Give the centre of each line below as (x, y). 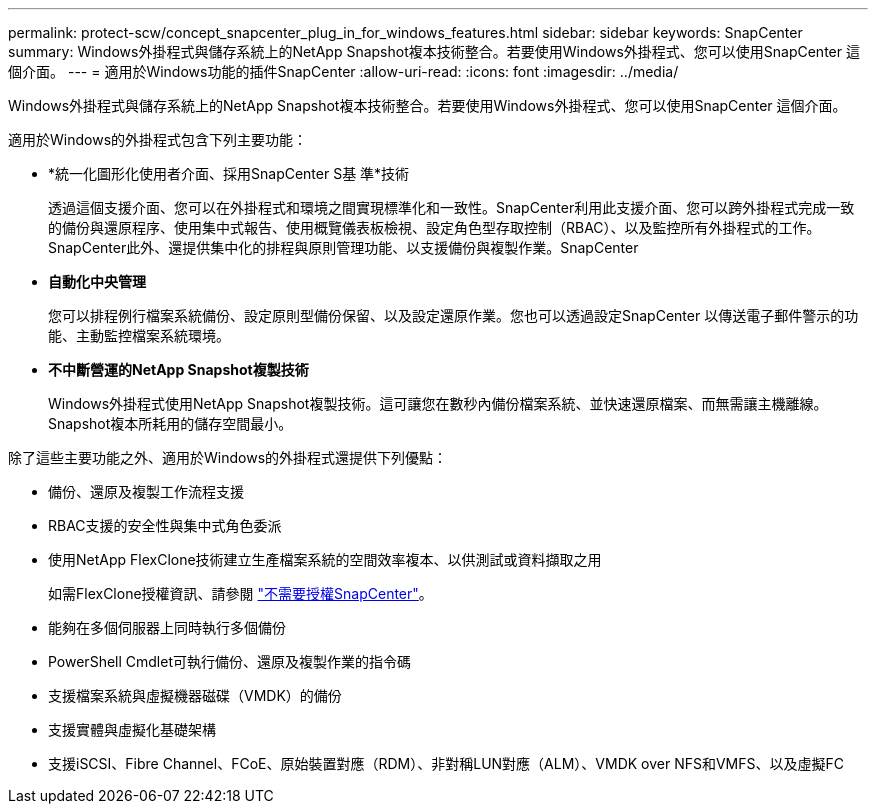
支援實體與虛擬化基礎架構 (132, 729)
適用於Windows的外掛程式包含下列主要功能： (158, 139)
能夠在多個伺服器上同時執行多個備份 (167, 627)
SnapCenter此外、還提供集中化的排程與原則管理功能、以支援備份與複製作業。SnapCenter (343, 247)
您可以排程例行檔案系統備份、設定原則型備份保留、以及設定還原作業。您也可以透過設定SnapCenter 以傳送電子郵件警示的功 (453, 315)
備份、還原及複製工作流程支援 (146, 491)
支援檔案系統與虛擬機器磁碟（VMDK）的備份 (195, 695)
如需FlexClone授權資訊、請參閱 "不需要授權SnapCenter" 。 (240, 593)
